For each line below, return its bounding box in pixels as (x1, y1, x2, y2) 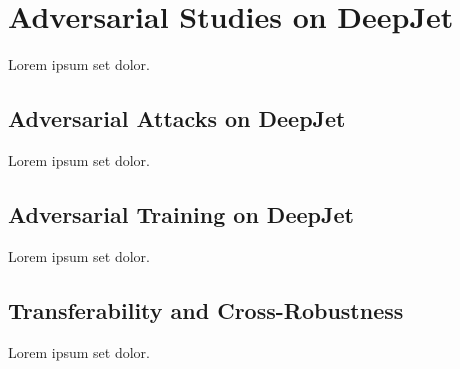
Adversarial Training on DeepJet (8, 198, 354, 229)
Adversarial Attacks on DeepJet (8, 103, 346, 134)
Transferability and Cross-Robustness (8, 294, 404, 325)
